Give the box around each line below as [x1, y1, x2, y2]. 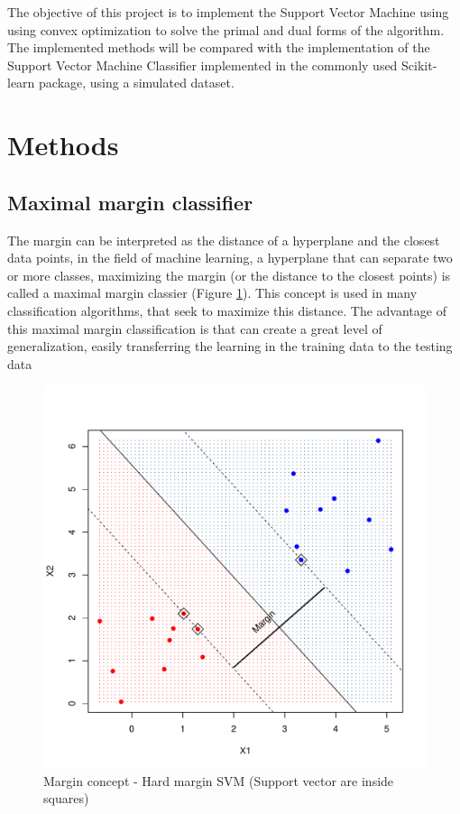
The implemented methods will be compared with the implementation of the [7, 38, 430, 57]
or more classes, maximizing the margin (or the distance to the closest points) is [7, 265, 451, 284]
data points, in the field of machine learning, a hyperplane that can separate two [7, 248, 453, 267]
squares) [43, 789, 89, 808]
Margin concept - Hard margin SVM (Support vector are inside [43, 771, 394, 790]
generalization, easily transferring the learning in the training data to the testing [7, 337, 453, 356]
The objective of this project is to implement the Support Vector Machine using [7, 3, 449, 21]
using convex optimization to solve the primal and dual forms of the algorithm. [7, 20, 445, 39]
